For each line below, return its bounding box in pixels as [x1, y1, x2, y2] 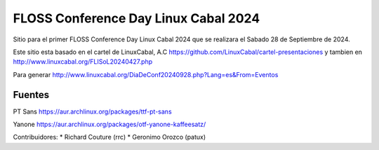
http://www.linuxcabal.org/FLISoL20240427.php [13, 57, 153, 66]
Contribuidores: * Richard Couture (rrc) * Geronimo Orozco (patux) [13, 133, 206, 142]
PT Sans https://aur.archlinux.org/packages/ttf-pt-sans [13, 107, 172, 116]
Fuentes [13, 88, 50, 101]
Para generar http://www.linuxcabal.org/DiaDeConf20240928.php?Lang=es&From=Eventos [13, 70, 279, 79]
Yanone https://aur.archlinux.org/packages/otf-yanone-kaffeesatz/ [13, 120, 206, 129]
